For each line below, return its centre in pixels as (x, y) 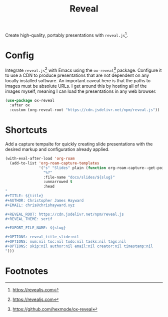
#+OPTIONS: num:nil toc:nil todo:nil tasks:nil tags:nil (66, 242)
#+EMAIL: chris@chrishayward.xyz (40, 205)
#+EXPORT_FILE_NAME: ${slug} (35, 228)
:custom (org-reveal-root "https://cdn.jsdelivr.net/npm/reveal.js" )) (85, 110)
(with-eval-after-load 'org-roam (40, 158)
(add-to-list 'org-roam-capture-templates (54, 163)
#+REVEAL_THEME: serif (29, 219)
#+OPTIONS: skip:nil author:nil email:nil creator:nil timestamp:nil (79, 246)
